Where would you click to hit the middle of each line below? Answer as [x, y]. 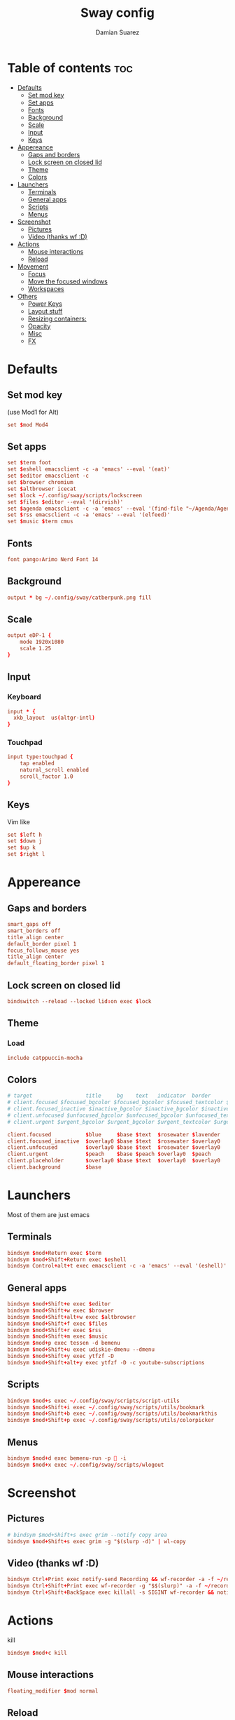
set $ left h [24, 835]
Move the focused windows [68, 281]
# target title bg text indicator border [109, 1096]
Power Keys [45, 304]
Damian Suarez [117, 32]
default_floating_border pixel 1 [56, 963]
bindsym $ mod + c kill [37, 1653]
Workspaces [46, 288]
